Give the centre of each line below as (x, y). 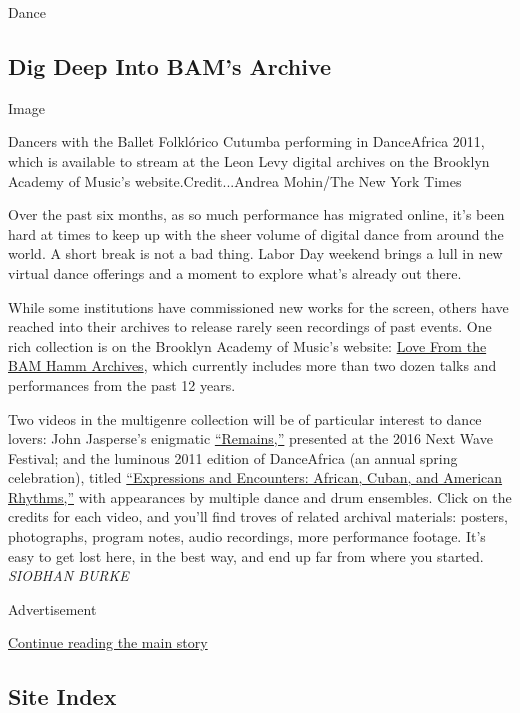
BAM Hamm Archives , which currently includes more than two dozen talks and (252, 365)
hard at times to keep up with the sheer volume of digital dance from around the (256, 233)
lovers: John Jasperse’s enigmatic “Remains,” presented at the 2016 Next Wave (250, 438)
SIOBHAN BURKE (68, 575)
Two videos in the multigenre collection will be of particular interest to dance (245, 418)
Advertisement (52, 608)
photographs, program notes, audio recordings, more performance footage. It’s (247, 536)
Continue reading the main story (108, 642)
